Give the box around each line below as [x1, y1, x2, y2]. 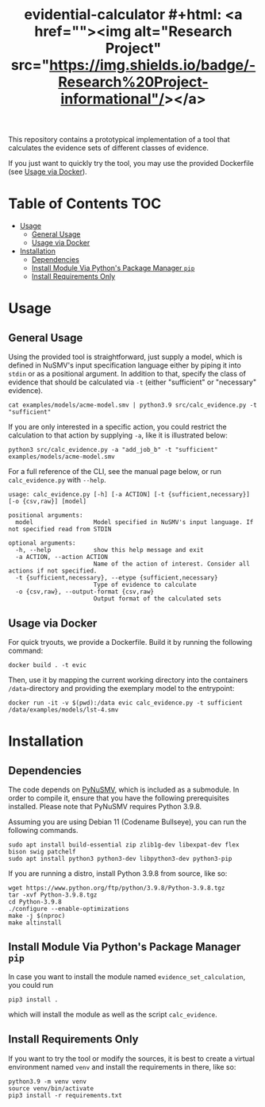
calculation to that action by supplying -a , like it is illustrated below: [8, 430, 228, 440]
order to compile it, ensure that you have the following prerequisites [8, 793, 230, 803]
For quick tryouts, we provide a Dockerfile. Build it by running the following [8, 637, 252, 646]
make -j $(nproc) [8, 912, 66, 920]
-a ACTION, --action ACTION [15, 553, 109, 561]
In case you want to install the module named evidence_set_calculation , [8, 971, 246, 982]
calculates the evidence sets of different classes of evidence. [8, 143, 209, 152]
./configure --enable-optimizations [8, 904, 129, 912]
